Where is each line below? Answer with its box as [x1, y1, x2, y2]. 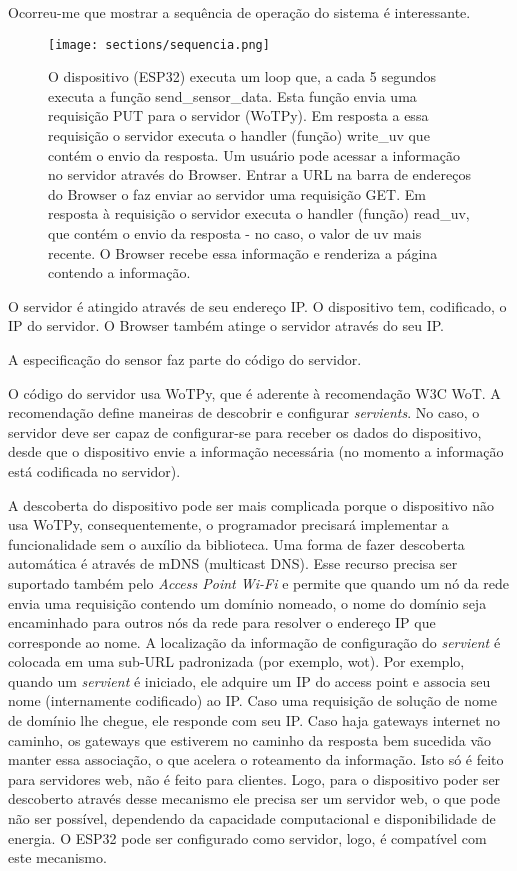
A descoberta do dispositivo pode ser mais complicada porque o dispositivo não [8, 494, 494, 515]
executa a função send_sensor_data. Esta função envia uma [48, 85, 417, 106]
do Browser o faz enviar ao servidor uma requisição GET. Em [48, 183, 426, 204]
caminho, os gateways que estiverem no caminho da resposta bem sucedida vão [8, 729, 492, 750]
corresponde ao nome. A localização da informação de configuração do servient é [8, 631, 501, 652]
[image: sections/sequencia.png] [48, 37, 270, 52]
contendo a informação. [48, 262, 191, 283]
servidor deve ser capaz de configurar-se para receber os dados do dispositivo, [8, 421, 482, 442]
